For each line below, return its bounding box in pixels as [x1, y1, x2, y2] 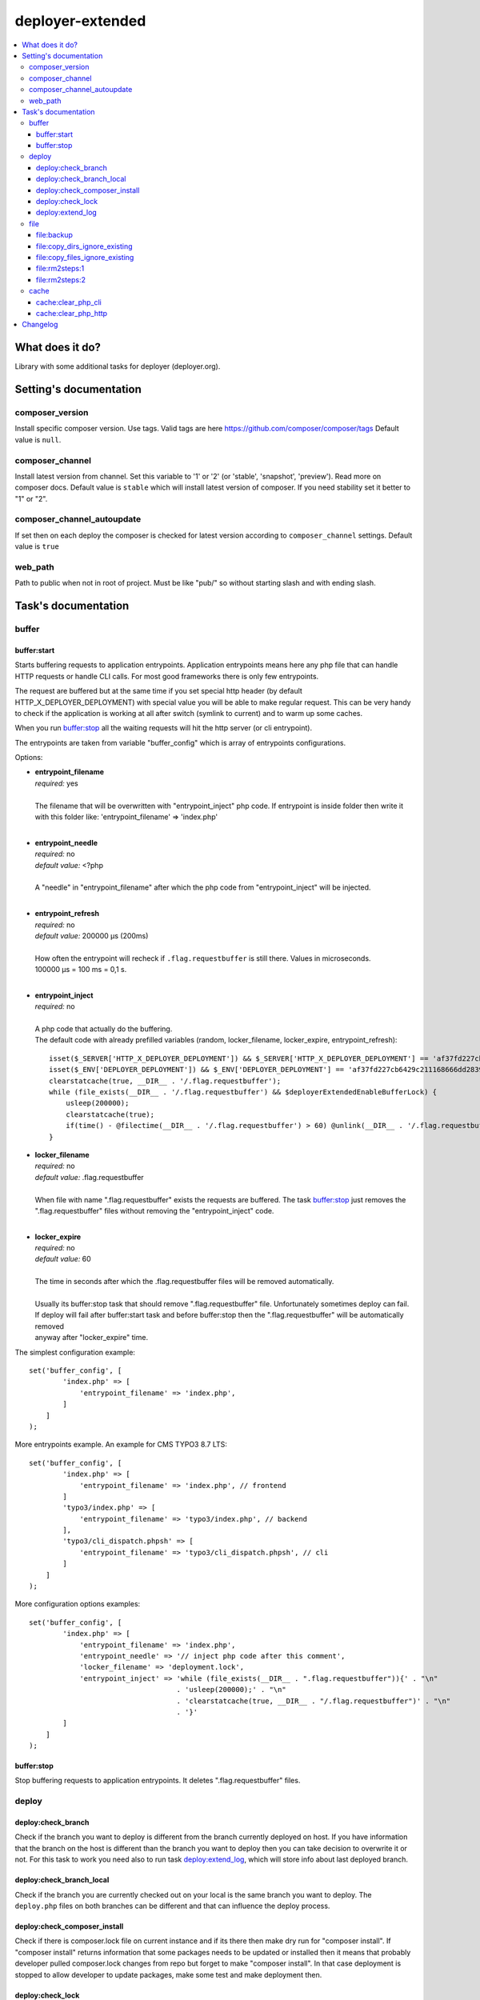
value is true [14, 542, 59, 551]
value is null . [14, 434, 62, 444]
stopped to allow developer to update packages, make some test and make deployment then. [14, 1970, 322, 1979]
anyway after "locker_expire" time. [34, 1333, 148, 1342]
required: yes [34, 778, 79, 788]
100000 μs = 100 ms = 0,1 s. [34, 965, 127, 974]
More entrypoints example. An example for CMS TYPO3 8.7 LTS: [14, 1440, 228, 1450]
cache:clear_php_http [36, 308, 108, 318]
